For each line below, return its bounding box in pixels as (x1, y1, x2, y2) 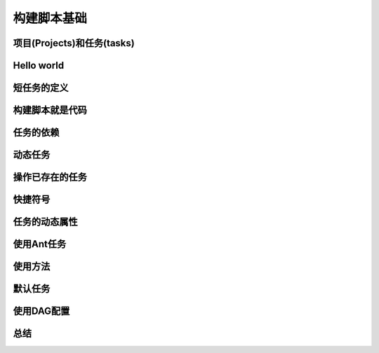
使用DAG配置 (13, 305, 70, 317)
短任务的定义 (13, 82, 69, 94)
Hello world (13, 60, 65, 71)
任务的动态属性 (13, 216, 78, 228)
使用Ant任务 (13, 238, 67, 250)
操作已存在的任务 (13, 172, 87, 184)
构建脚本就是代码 (13, 104, 87, 116)
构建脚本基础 (13, 11, 88, 26)
